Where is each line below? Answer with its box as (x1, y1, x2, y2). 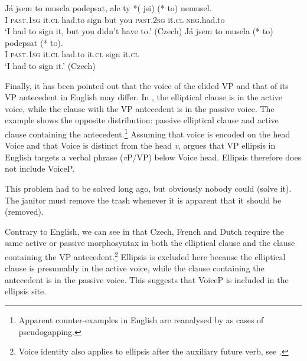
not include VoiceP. (5, 162, 75, 175)
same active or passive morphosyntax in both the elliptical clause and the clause (5, 237, 295, 249)
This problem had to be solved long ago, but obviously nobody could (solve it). (5, 182, 292, 194)
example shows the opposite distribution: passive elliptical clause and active (5, 114, 279, 126)
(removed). (5, 205, 44, 218)
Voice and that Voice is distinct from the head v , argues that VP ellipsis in (5, 139, 276, 152)
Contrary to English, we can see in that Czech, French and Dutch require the (5, 225, 285, 237)
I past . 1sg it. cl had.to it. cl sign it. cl (5, 48, 139, 60)
